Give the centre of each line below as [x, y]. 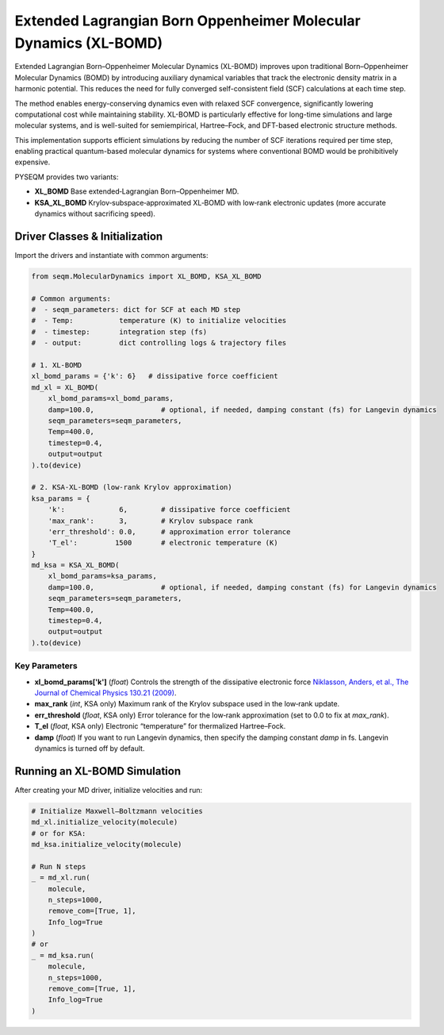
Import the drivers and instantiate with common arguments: [112, 255]
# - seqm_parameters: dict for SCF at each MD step [136, 310]
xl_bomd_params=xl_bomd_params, [111, 398]
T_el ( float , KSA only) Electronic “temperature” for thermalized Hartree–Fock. [160, 726]
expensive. [33, 162]
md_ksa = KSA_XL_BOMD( [75, 565]
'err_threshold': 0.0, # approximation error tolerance [169, 531]
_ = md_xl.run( [61, 878]
